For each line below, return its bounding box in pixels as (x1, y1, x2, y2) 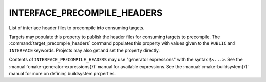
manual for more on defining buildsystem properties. (9, 70, 116, 76)
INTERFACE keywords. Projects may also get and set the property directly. (9, 47, 160, 53)
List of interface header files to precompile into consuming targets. (9, 25, 145, 31)
